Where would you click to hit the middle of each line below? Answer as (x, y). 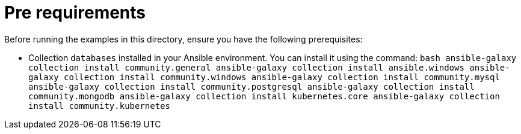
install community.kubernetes (100, 106)
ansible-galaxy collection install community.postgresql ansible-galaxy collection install (251, 86)
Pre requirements (75, 13)
